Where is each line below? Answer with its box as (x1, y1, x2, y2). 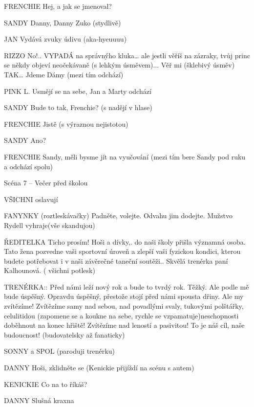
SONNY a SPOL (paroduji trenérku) (4, 346, 115, 356)
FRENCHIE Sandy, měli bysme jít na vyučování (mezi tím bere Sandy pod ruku (4, 151, 246, 161)
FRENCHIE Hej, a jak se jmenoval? (4, 1, 112, 11)
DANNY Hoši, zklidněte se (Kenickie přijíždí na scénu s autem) (4, 362, 194, 373)
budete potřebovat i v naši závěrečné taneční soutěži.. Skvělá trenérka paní (4, 255, 228, 266)
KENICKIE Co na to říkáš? (4, 379, 87, 389)
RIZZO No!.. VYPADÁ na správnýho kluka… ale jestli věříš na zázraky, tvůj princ (4, 50, 250, 60)
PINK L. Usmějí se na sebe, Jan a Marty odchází (4, 86, 151, 96)
